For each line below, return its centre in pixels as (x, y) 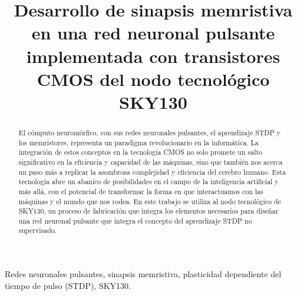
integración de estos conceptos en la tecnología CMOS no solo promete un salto (141, 152)
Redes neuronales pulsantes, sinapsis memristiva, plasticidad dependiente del (143, 274)
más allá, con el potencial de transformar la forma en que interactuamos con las (141, 191)
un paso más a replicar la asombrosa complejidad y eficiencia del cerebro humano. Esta (152, 172)
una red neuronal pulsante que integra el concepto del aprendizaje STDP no (135, 220)
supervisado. (38, 230)
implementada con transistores (153, 56)
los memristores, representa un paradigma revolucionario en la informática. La (138, 142)
